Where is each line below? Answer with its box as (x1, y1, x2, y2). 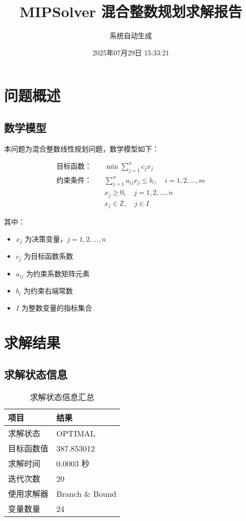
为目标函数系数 (24, 251, 73, 261)
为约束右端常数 (23, 285, 73, 296)
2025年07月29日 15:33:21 (92, 47, 170, 57)
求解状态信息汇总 (30, 391, 95, 403)
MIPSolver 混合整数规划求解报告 (19, 1, 242, 22)
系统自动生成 (110, 30, 152, 41)
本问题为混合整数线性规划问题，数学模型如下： (4, 143, 159, 154)
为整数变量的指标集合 (21, 302, 92, 313)
